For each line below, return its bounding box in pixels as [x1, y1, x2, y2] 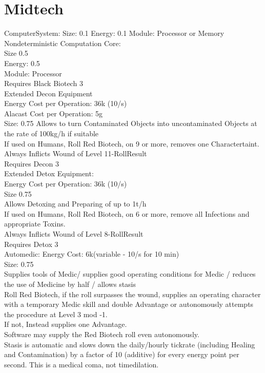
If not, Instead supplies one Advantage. [4, 319, 127, 329]
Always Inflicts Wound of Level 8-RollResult [4, 229, 144, 239]
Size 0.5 [4, 48, 28, 58]
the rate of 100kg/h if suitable [4, 128, 99, 139]
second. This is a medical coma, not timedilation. [4, 359, 159, 369]
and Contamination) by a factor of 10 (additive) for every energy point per [4, 349, 239, 360]
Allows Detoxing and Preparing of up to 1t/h [4, 198, 147, 209]
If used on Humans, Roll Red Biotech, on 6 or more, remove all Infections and [4, 208, 250, 219]
